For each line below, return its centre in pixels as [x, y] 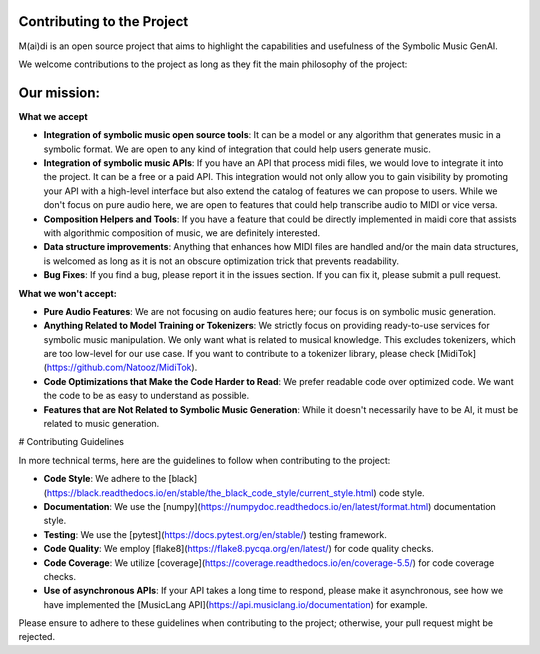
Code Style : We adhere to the [105, 479]
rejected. [36, 637]
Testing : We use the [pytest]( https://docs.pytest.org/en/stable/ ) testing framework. [215, 534]
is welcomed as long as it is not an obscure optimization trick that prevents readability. [221, 261]
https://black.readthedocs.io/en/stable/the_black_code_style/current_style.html [210, 492]
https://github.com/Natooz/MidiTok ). [122, 367]
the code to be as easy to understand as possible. [146, 396]
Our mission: [59, 92]
